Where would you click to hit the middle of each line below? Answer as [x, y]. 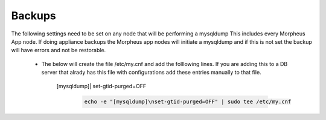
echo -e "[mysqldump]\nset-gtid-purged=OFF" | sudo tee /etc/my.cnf [188, 102]
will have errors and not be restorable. [59, 50]
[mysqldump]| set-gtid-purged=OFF [101, 86]
